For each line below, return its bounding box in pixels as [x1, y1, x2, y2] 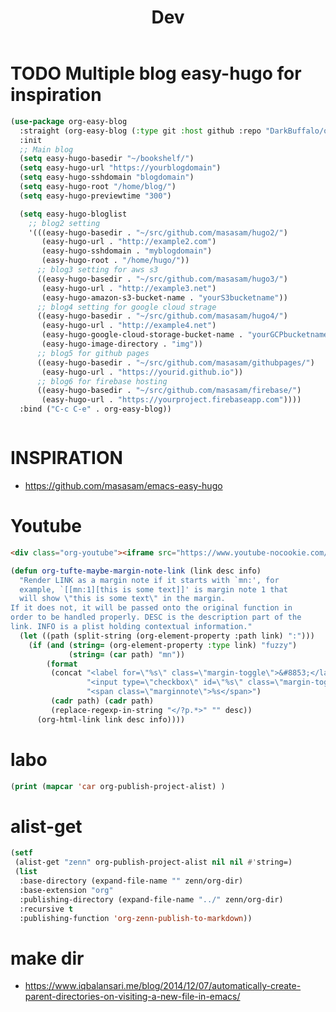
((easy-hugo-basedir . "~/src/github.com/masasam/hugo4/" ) [36, 311, 288, 321]
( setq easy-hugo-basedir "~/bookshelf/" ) [19, 154, 195, 164]
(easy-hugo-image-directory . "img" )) [41, 339, 203, 350]
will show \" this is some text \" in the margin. [19, 594, 226, 604]
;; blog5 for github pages [36, 348, 150, 358]
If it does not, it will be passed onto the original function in [10, 603, 293, 613]
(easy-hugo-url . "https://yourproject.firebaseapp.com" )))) [41, 395, 302, 405]
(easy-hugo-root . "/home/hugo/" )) [41, 256, 190, 266]
